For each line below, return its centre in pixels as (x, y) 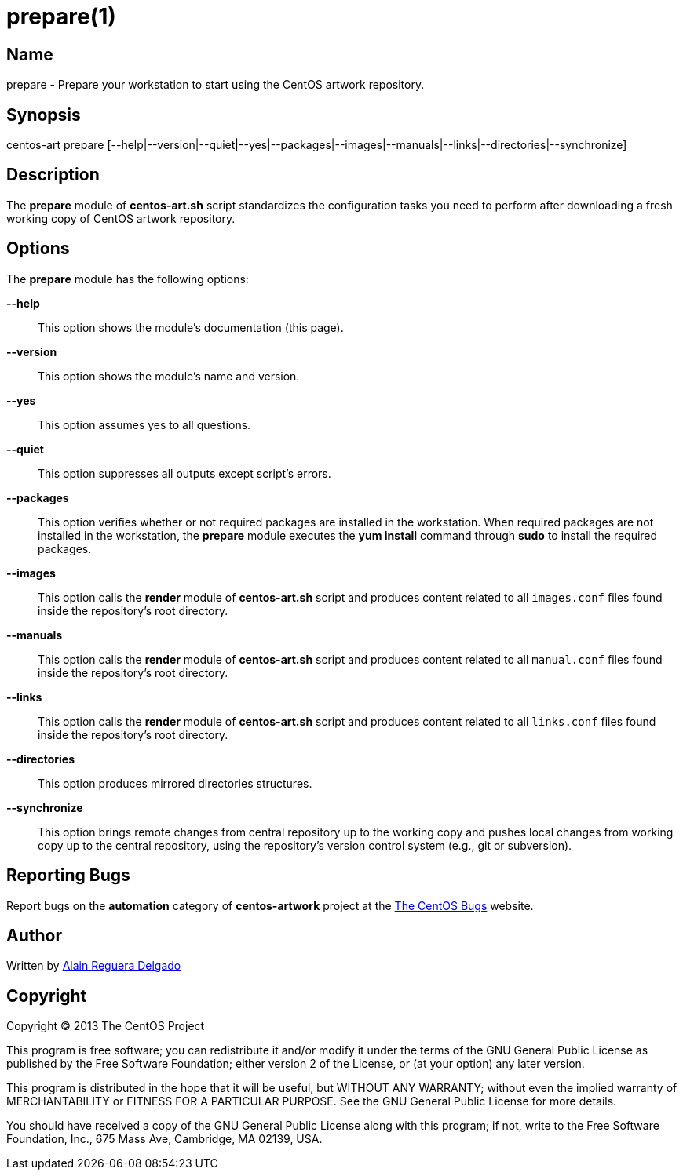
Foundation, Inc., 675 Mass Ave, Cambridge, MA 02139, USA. (164, 1139)
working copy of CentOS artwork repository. (121, 218)
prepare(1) (61, 16)
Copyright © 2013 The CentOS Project (106, 1026)
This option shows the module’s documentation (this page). (191, 327)
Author (34, 935)
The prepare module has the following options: (128, 279)
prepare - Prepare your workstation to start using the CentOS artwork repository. (215, 85)
